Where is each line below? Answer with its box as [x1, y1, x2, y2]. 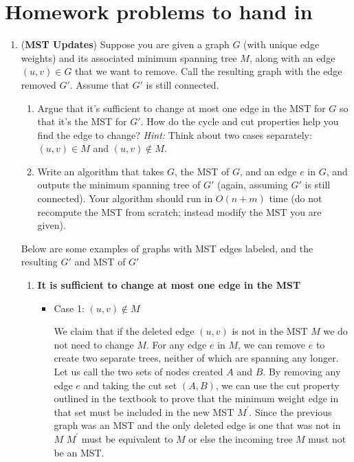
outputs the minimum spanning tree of [37, 177, 201, 192]
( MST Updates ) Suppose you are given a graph [21, 37, 230, 52]
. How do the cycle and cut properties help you [140, 114, 339, 129]
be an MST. [54, 445, 104, 459]
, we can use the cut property [215, 377, 340, 392]
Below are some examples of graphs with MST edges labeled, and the [21, 241, 313, 255]
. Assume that [69, 77, 129, 91]
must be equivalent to [81, 431, 173, 445]
